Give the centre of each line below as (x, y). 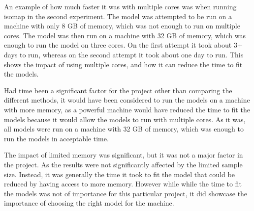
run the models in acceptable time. (56, 138)
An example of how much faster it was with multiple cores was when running (120, 6)
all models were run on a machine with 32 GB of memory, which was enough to (124, 129)
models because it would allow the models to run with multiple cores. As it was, (125, 119)
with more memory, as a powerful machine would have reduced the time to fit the (127, 109)
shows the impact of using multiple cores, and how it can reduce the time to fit (123, 64)
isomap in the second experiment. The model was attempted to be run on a (118, 16)
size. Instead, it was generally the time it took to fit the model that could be (119, 174)
